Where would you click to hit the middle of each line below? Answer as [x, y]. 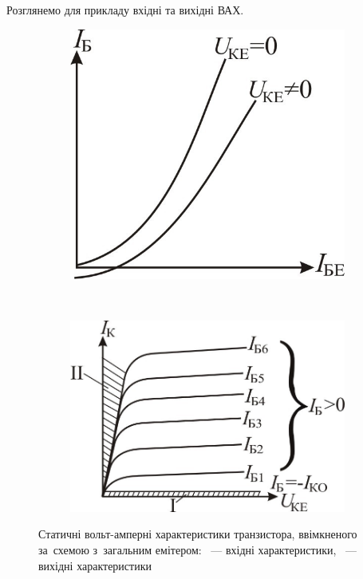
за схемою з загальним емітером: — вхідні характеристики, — [197, 549]
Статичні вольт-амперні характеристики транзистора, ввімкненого [198, 534]
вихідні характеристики [95, 565]
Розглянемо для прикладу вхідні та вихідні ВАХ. [125, 10]
